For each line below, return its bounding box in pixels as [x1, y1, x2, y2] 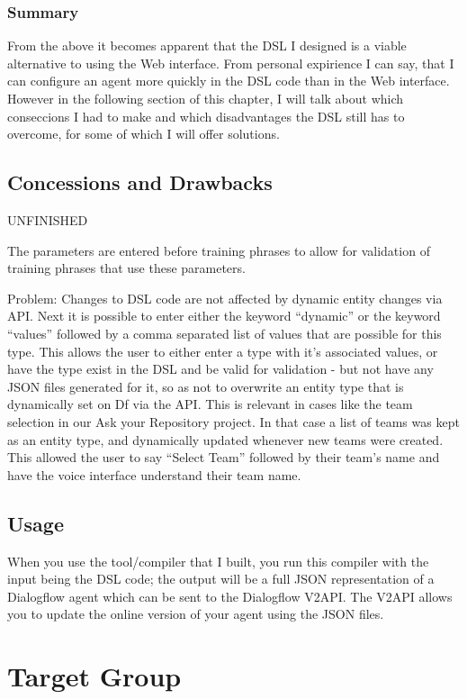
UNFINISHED [7, 210, 88, 229]
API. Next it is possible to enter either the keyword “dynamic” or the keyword [7, 306, 441, 325]
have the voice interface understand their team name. [7, 465, 301, 484]
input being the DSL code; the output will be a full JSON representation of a [7, 569, 435, 588]
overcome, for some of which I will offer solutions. [7, 124, 280, 143]
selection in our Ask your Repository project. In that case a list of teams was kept [7, 412, 460, 431]
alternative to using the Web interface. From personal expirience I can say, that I [7, 53, 454, 72]
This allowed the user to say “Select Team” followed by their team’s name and [7, 448, 440, 467]
